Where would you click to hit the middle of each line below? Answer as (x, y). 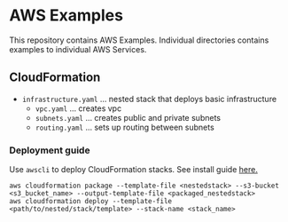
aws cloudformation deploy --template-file (91, 202)
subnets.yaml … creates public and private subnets (128, 117)
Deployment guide (50, 150)
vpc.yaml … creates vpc (78, 108)
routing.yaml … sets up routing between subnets (125, 127)
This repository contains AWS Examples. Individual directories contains (139, 40)
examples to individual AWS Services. (78, 49)
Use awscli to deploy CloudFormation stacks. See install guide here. (134, 170)
